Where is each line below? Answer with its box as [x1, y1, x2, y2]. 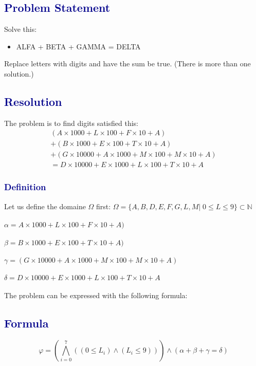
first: [96, 200, 111, 211]
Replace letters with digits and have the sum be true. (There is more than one [4, 58, 251, 69]
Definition [4, 180, 46, 193]
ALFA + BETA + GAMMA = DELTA [16, 41, 141, 51]
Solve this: [4, 24, 37, 34]
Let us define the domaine [4, 200, 86, 211]
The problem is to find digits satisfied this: [4, 117, 138, 128]
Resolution [4, 93, 62, 109]
